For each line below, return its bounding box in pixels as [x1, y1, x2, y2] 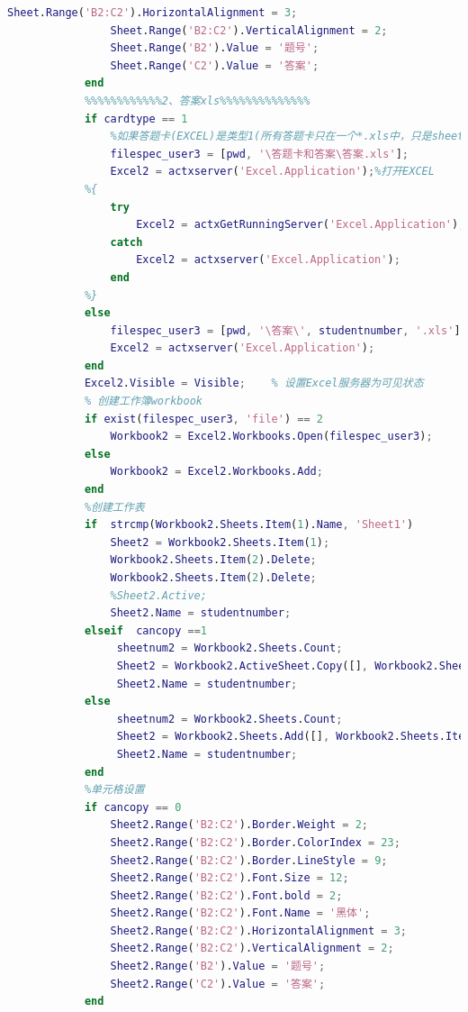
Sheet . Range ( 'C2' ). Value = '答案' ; [110, 59, 319, 72]
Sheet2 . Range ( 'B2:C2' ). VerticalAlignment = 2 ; [110, 942, 394, 955]
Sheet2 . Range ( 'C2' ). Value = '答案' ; [110, 977, 326, 990]
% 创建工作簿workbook [84, 395, 202, 408]
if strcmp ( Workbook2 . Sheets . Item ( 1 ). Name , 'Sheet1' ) [84, 518, 414, 532]
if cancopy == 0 [84, 800, 182, 814]
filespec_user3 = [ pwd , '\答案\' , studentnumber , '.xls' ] [110, 324, 461, 337]
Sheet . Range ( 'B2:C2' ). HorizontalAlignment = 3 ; [7, 6, 298, 19]
